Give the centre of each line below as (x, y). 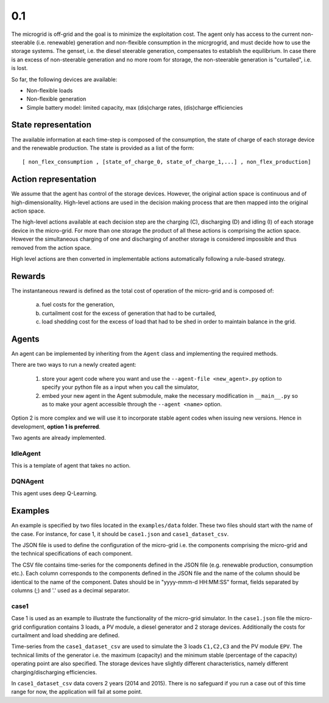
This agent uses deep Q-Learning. (54, 493)
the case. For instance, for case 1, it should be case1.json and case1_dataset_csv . (120, 534)
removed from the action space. (51, 247)
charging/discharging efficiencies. (54, 672)
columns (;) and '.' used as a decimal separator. (71, 590)
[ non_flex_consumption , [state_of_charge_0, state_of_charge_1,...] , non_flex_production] (167, 162)
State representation (51, 125)
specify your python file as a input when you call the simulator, (120, 387)
